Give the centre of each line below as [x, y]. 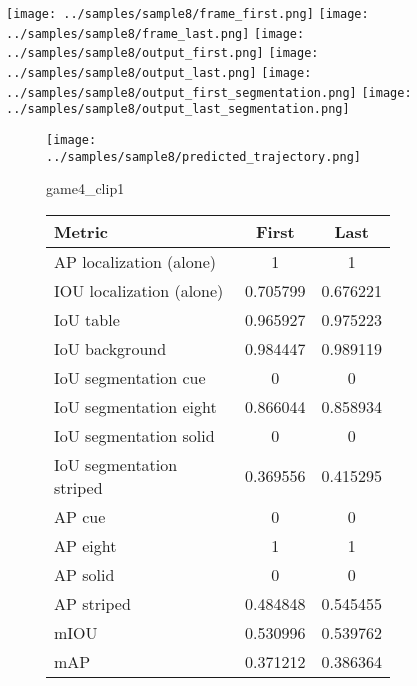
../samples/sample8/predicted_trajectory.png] [203, 156]
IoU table [87, 319]
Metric [81, 231]
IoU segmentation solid [134, 435]
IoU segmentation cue [130, 377]
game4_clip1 [85, 188]
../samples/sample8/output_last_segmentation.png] [178, 109]
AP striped [92, 603]
